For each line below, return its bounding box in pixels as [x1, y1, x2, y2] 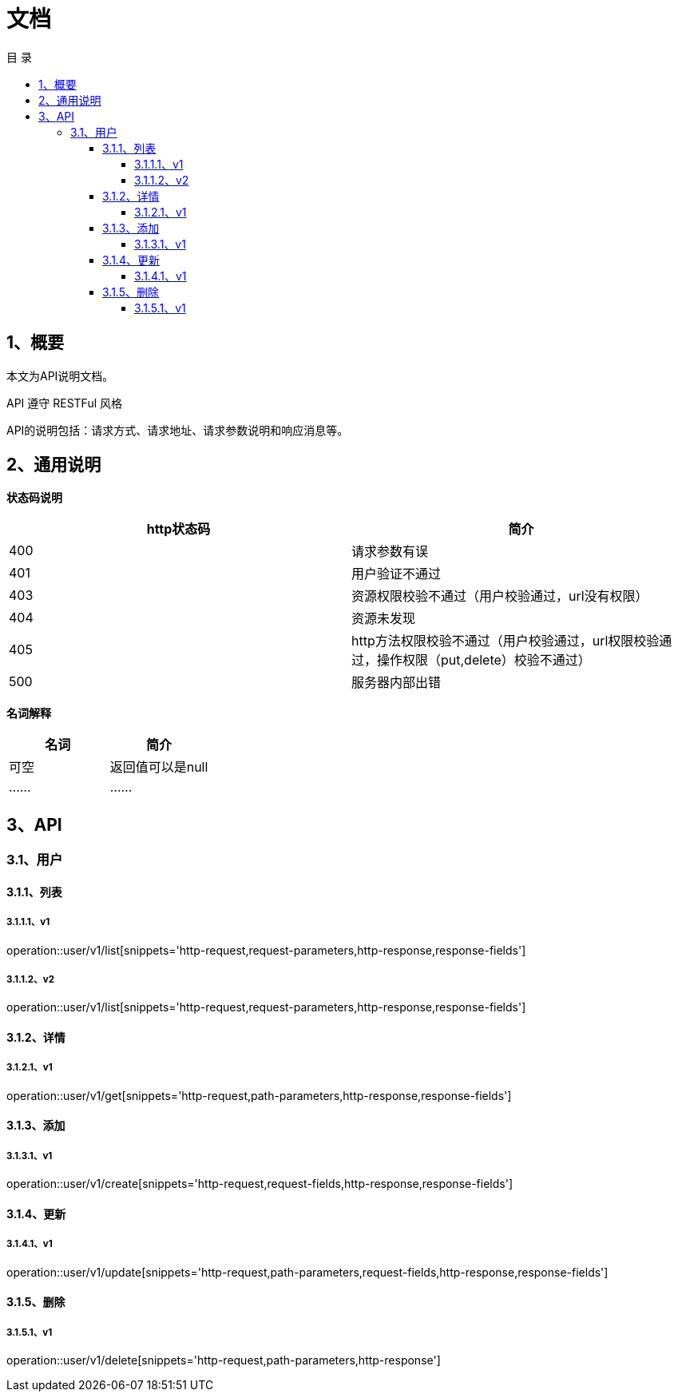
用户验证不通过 [351, 566, 442, 582]
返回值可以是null [109, 759, 208, 776]
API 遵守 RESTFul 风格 [6, 395, 123, 410]
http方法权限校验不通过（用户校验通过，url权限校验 [351, 633, 660, 649]
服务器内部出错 [351, 674, 442, 691]
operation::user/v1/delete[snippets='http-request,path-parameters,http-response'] [6, 1353, 441, 1368]
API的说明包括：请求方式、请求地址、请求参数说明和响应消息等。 [6, 423, 349, 437]
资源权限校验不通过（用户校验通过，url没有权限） [351, 588, 648, 605]
